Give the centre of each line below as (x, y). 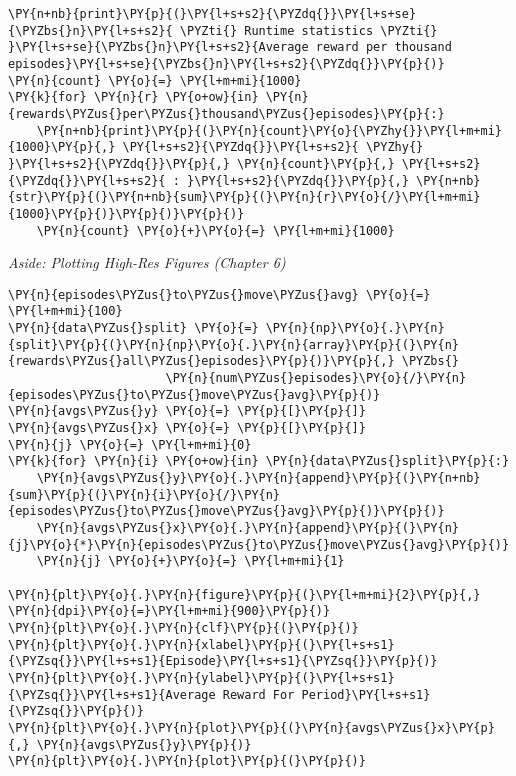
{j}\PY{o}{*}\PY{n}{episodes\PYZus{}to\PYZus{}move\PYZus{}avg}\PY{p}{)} (259, 544)
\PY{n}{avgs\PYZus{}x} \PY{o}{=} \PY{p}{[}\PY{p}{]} (187, 428)
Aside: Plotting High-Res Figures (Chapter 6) (147, 262)
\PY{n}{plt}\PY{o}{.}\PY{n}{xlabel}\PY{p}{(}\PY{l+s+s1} (201, 644)
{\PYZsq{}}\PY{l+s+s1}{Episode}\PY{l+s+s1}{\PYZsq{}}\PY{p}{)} (223, 661)
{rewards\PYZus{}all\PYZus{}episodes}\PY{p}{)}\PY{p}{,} (201, 361)
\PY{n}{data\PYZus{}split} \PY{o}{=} (133, 328)
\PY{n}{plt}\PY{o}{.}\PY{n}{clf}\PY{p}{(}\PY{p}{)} (183, 627)
